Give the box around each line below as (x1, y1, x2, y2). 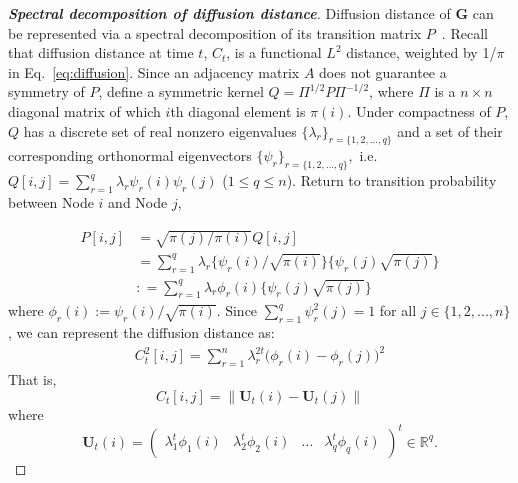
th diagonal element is (170, 100, 306, 121)
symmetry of (8, 81, 85, 102)
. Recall (441, 22, 488, 43)
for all (379, 300, 417, 321)
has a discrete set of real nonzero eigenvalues (23, 120, 297, 141)
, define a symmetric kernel (98, 81, 264, 102)
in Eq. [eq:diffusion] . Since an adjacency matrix (8, 61, 300, 82)
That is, (8, 369, 57, 390)
